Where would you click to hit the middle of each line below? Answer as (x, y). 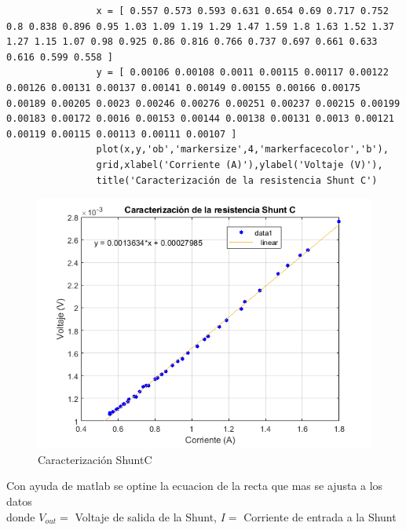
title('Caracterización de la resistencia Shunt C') (237, 180)
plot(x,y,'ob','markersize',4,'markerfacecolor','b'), (242, 150)
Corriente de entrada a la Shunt (320, 516)
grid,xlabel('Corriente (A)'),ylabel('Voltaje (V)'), (240, 164)
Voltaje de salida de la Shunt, (146, 516)
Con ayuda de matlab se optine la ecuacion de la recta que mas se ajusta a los (195, 486)
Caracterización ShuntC (95, 459)
